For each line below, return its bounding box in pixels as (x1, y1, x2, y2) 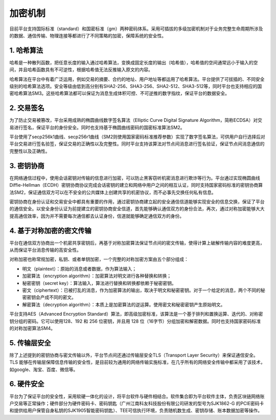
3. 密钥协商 (9, 161, 44, 170)
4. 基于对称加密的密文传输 (9, 226, 91, 235)
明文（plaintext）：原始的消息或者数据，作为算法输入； (22, 266, 137, 272)
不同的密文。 (49, 294, 76, 300)
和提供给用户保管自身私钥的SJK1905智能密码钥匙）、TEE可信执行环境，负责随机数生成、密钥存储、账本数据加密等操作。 (9, 407, 263, 414)
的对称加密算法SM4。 (9, 325, 56, 331)
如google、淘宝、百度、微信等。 (9, 366, 78, 372)
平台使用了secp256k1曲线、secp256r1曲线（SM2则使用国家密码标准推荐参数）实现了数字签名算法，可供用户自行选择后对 (9, 134, 265, 140)
